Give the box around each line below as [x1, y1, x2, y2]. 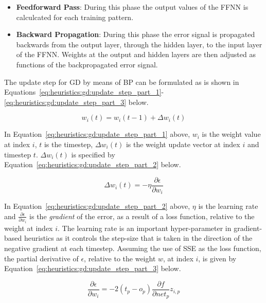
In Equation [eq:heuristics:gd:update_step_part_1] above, [4, 129, 190, 139]
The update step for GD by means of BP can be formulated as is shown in [4, 76, 239, 87]
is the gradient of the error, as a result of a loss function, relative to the [29, 210, 255, 221]
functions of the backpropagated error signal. [16, 59, 158, 69]
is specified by [71, 149, 115, 159]
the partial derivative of [4, 253, 79, 263]
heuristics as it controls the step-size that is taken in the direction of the [24, 233, 253, 243]
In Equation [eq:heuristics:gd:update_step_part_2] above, [4, 201, 190, 211]
